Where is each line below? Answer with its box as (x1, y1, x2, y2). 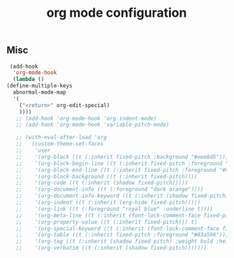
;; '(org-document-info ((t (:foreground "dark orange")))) (15, 186, 204, 193)
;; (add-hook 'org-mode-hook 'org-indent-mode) (15, 115, 157, 122)
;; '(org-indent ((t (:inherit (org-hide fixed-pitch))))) (15, 199, 200, 206)
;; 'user (15, 147, 51, 155)
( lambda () (13, 76, 45, 83)
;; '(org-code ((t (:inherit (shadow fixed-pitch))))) (15, 180, 189, 187)
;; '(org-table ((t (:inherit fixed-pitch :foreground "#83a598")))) (15, 231, 232, 238)
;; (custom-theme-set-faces (15, 141, 104, 148)
